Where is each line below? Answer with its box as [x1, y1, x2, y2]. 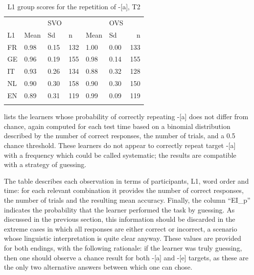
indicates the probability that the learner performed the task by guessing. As [4, 204, 235, 214]
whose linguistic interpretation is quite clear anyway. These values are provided [4, 233, 241, 243]
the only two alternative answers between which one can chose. [4, 262, 192, 272]
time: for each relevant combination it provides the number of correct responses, [4, 185, 244, 195]
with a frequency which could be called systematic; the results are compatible [4, 149, 236, 160]
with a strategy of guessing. [4, 159, 87, 169]
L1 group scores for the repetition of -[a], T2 [7, 1, 140, 11]
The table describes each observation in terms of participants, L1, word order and [4, 175, 249, 186]
